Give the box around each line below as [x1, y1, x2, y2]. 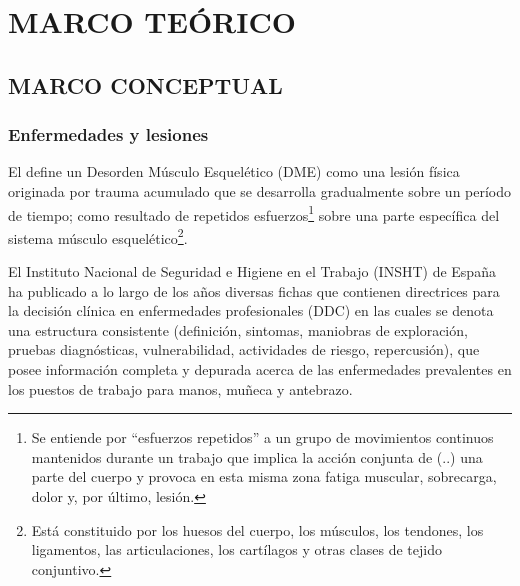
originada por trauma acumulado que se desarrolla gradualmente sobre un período [8, 180, 512, 201]
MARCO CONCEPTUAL [8, 69, 283, 100]
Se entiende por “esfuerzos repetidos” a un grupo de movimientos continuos [31, 427, 494, 448]
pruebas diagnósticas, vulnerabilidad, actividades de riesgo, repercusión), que [8, 339, 480, 360]
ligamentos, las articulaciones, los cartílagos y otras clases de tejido [31, 539, 442, 560]
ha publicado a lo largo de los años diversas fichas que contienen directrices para [8, 280, 500, 301]
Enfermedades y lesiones [8, 122, 209, 147]
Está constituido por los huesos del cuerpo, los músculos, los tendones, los [31, 519, 484, 540]
